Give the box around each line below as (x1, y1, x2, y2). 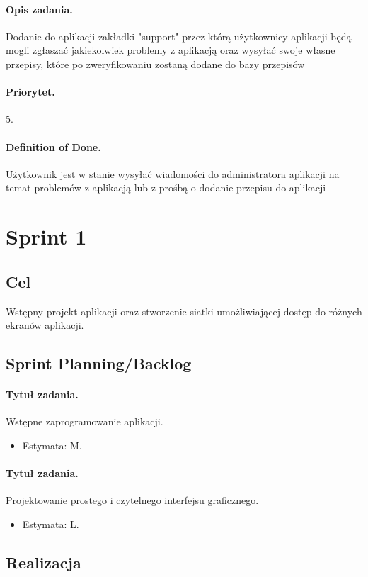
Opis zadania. (6, 1, 73, 16)
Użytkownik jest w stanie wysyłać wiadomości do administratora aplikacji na (6, 166, 340, 181)
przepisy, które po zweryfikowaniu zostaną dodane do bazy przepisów (6, 56, 305, 71)
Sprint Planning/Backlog (6, 352, 192, 374)
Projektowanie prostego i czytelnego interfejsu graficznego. (6, 493, 259, 508)
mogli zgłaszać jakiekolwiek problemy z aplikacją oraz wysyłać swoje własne (6, 43, 335, 57)
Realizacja (6, 551, 81, 573)
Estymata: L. (22, 516, 79, 531)
